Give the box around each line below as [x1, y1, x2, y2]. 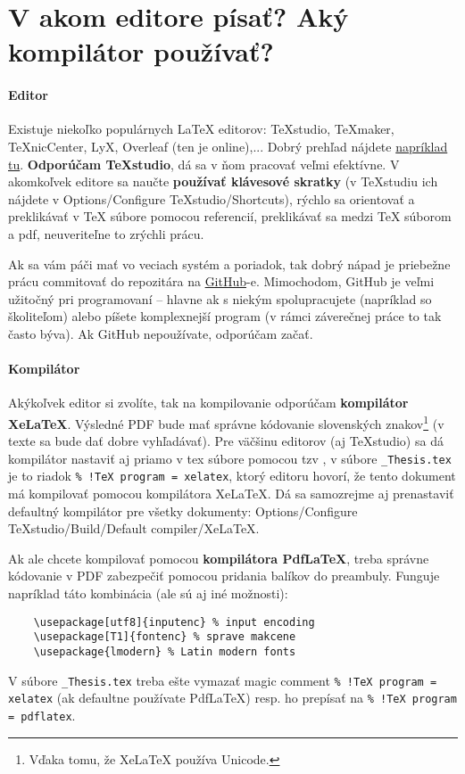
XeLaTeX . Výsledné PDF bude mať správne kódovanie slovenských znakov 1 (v [8, 411, 444, 432]
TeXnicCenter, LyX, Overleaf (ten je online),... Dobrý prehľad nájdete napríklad [8, 136, 448, 155]
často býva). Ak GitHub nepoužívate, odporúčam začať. [8, 324, 313, 342]
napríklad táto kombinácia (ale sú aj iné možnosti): [8, 584, 288, 602]
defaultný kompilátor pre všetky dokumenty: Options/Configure [8, 501, 358, 520]
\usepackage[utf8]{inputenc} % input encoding [33, 615, 315, 629]
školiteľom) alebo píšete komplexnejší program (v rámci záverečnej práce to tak [8, 307, 442, 325]
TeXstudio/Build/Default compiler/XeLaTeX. [8, 519, 260, 538]
